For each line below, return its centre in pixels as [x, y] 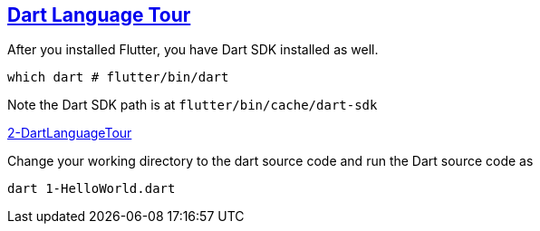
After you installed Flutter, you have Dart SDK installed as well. [193, 50]
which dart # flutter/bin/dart [118, 77]
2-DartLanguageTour [70, 133]
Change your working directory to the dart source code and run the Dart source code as [270, 161]
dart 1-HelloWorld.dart [92, 189]
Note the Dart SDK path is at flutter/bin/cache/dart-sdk [193, 105]
